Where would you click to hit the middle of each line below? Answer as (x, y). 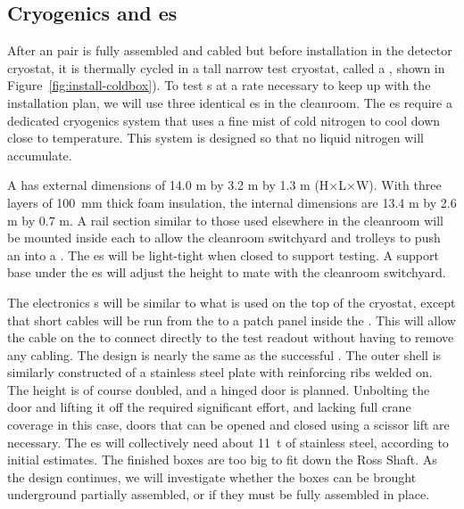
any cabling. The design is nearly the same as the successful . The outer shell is (224, 354)
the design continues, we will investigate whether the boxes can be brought (212, 476)
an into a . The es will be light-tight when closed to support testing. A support (223, 254)
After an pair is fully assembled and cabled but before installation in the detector (230, 50)
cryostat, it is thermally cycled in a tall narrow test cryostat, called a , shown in (226, 67)
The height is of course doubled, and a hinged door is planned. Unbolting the (219, 389)
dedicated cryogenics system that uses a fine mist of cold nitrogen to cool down (224, 120)
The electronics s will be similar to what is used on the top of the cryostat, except (232, 302)
